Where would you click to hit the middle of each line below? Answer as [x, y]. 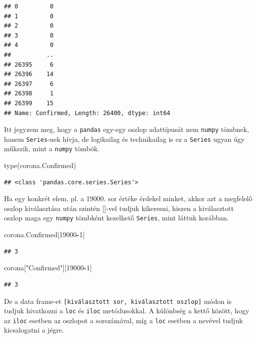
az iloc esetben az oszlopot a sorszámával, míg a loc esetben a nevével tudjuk [124, 320]
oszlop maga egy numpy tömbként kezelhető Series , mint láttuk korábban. [116, 218]
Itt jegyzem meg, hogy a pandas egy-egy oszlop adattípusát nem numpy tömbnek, [127, 129]
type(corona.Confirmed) [40, 165]
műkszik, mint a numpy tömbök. [52, 148]
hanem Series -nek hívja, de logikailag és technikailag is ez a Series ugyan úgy [125, 139]
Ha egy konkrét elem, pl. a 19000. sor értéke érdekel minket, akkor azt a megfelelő [128, 198]
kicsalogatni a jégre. [34, 330]
